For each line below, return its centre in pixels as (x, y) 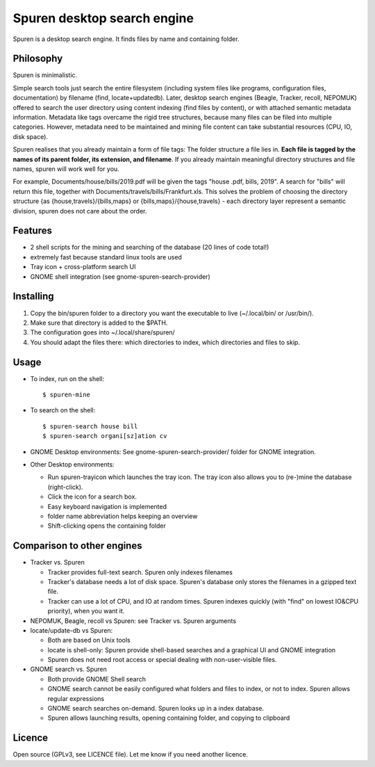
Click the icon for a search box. (92, 496)
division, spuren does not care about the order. (80, 211)
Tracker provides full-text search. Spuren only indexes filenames (140, 572)
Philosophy (38, 59)
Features (32, 231)
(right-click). (65, 487)
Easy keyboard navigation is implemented (107, 506)
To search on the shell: (63, 410)
